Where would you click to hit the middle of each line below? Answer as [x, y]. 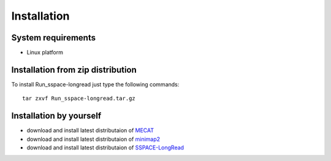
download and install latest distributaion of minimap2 [93, 139]
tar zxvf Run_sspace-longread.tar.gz [79, 99]
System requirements [54, 38]
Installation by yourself [56, 116]
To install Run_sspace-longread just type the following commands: [95, 84]
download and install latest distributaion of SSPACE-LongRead [105, 148]
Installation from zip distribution [74, 69]
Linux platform [45, 53]
